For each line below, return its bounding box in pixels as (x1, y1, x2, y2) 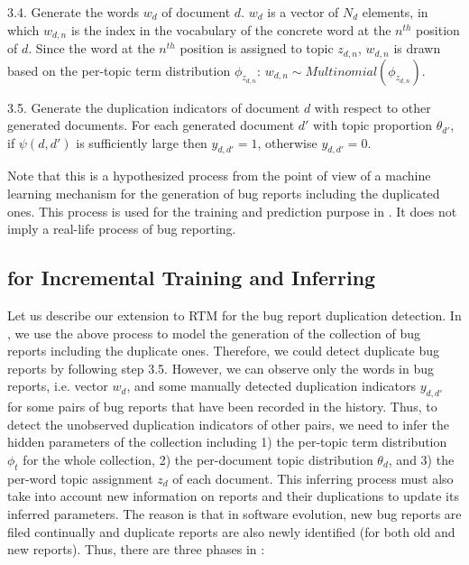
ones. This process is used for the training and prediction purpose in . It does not (7, 201, 457, 220)
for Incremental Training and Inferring (7, 264, 376, 292)
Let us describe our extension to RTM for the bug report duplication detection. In (7, 306, 462, 325)
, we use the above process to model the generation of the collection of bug (7, 323, 420, 342)
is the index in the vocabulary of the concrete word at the (70, 20, 391, 39)
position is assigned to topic (179, 39, 334, 58)
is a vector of (267, 3, 339, 21)
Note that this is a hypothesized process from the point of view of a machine (7, 166, 431, 185)
